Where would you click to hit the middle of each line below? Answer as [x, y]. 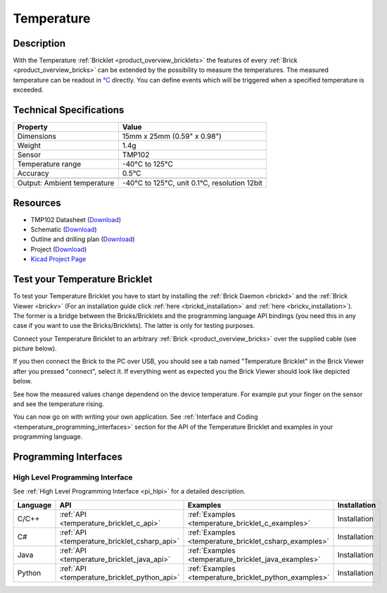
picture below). [35, 348]
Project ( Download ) [59, 249]
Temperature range [49, 164]
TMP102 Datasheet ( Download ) [76, 219]
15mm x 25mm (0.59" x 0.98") [172, 136]
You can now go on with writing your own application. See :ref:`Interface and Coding [135, 417]
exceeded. [28, 90]
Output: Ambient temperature [66, 183]
